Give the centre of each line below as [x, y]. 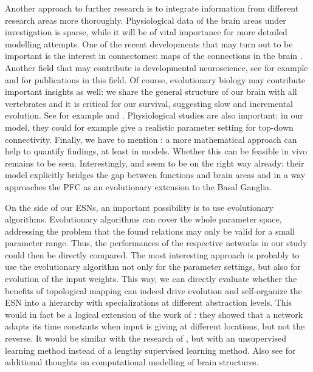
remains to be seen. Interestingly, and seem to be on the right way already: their [155, 163]
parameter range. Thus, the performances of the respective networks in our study [156, 243]
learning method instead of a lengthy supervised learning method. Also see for [150, 350]
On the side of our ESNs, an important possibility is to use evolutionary [139, 207]
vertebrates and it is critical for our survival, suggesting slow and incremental [149, 103]
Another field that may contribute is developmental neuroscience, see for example [156, 67]
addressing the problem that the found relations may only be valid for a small [150, 231]
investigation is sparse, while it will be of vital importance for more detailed [146, 32]
